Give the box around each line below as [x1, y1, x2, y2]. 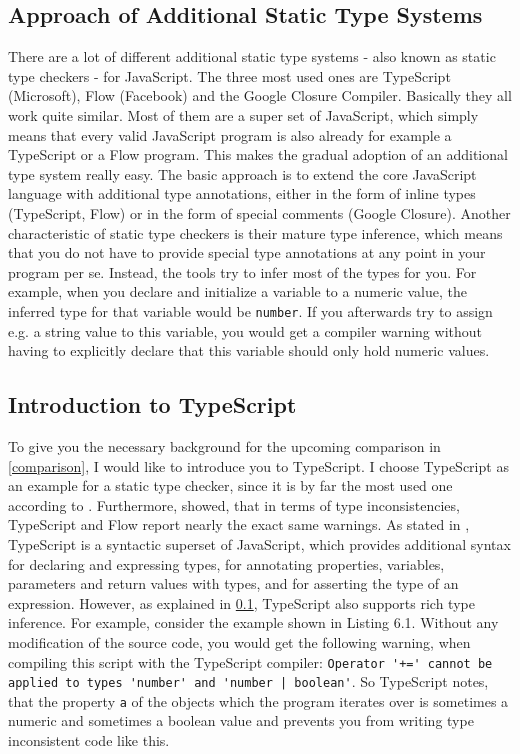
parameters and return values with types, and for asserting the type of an [8, 573, 459, 594]
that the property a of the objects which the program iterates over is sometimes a [8, 690, 509, 711]
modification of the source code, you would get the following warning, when [8, 631, 471, 652]
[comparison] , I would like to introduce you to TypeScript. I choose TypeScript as [8, 455, 509, 476]
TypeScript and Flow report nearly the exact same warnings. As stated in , [8, 514, 470, 535]
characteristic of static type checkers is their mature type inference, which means [8, 222, 503, 243]
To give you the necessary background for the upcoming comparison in [8, 435, 441, 456]
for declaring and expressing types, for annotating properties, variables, [8, 553, 445, 574]
